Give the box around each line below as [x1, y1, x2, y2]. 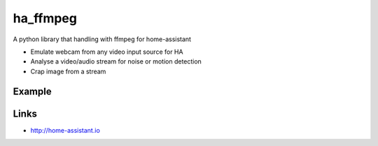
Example [13, 85, 52, 97]
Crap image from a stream [30, 67, 106, 75]
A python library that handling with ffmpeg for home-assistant [13, 35, 192, 43]
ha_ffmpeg [13, 10, 77, 26]
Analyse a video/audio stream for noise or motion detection [30, 57, 202, 66]
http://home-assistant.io [30, 126, 101, 134]
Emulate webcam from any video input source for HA [30, 48, 183, 56]
